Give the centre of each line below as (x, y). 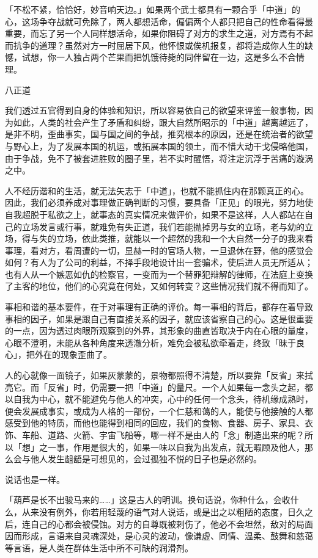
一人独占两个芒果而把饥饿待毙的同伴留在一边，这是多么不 (172, 57)
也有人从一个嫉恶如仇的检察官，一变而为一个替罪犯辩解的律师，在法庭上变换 (159, 274)
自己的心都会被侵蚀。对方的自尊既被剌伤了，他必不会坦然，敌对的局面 (172, 524)
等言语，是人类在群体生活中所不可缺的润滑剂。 (99, 547)
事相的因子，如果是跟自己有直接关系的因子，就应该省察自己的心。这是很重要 (159, 318)
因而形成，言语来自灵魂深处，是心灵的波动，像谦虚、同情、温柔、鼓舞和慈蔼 (159, 536)
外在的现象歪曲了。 (73, 354)
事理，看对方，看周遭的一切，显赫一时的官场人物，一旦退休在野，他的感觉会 (159, 250)
